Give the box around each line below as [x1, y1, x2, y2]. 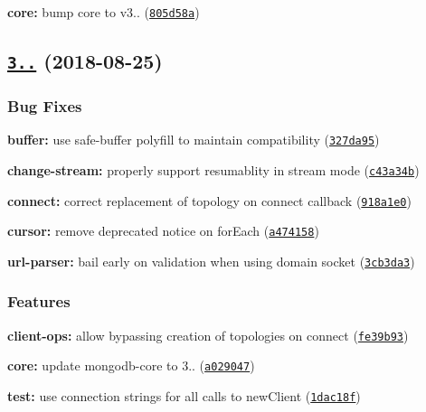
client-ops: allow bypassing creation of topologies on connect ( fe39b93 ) [7, 325, 409, 344]
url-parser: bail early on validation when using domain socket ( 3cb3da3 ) [7, 251, 415, 270]
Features [7, 290, 71, 313]
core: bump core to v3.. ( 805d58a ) [7, 3, 200, 21]
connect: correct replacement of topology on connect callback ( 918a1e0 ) [7, 191, 412, 210]
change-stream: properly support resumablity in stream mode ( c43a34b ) [7, 160, 420, 179]
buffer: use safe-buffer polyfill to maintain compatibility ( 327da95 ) [7, 130, 380, 149]
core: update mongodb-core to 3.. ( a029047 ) [7, 356, 255, 375]
